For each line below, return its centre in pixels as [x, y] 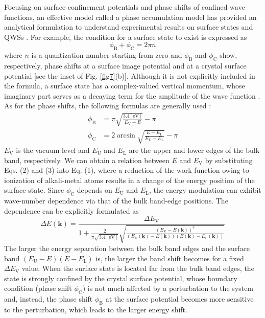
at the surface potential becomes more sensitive [179, 299]
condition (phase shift [38, 288]
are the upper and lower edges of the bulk [194, 150]
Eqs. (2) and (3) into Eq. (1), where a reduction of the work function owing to [127, 170]
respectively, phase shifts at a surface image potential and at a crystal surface [125, 65]
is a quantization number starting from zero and [107, 55]
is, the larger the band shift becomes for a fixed [170, 258]
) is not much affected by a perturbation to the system [168, 288]
